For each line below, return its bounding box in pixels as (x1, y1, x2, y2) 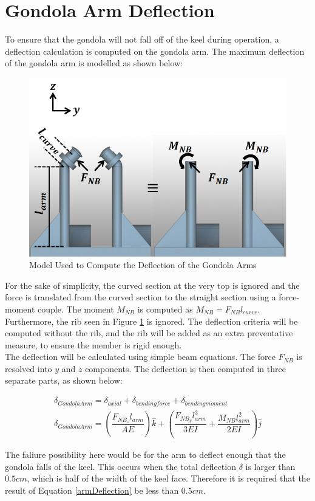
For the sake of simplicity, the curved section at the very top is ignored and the (5, 278, 300, 291)
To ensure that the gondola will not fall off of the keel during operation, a (5, 33, 279, 46)
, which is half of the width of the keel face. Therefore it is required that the (27, 472, 310, 485)
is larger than (245, 460, 296, 472)
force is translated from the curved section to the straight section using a (5, 291, 276, 303)
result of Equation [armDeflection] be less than (5, 484, 179, 497)
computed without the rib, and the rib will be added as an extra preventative (5, 327, 293, 339)
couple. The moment (38, 302, 114, 315)
